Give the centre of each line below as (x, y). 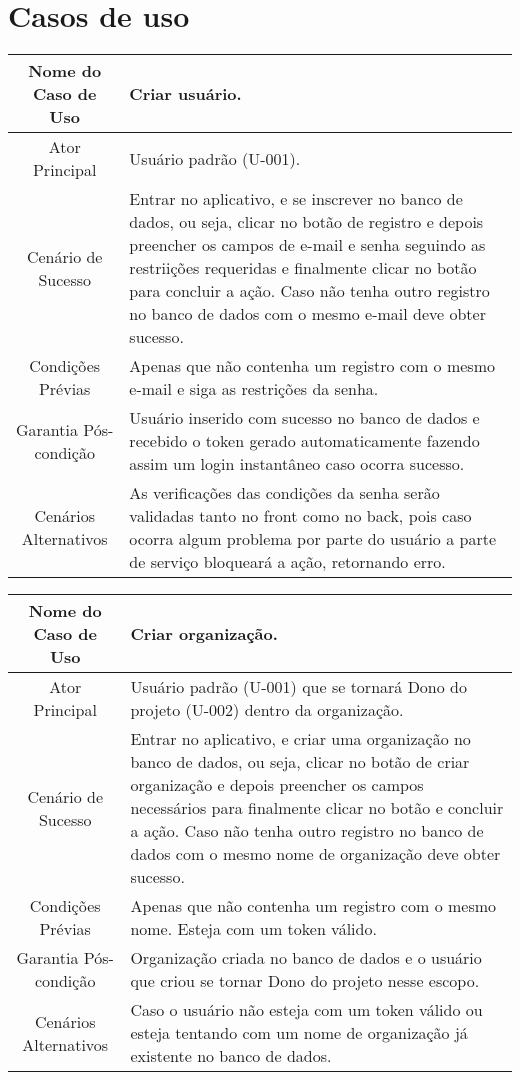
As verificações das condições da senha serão (284, 493)
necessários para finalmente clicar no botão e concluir (317, 808)
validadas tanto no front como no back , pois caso (300, 516)
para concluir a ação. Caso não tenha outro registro (309, 291)
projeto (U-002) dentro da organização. (267, 710)
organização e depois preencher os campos (277, 785)
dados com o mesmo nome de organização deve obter (315, 854)
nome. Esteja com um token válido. (253, 929)
